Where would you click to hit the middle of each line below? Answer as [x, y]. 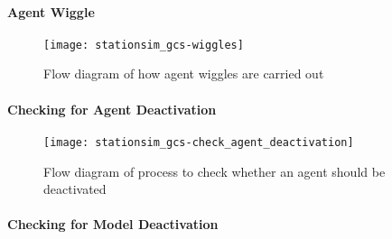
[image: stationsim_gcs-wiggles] [144, 45]
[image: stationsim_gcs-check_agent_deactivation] [199, 142]
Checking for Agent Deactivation [112, 109]
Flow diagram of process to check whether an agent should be [215, 171]
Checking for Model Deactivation [113, 224]
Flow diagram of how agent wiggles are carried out [184, 74]
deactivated [75, 189]
